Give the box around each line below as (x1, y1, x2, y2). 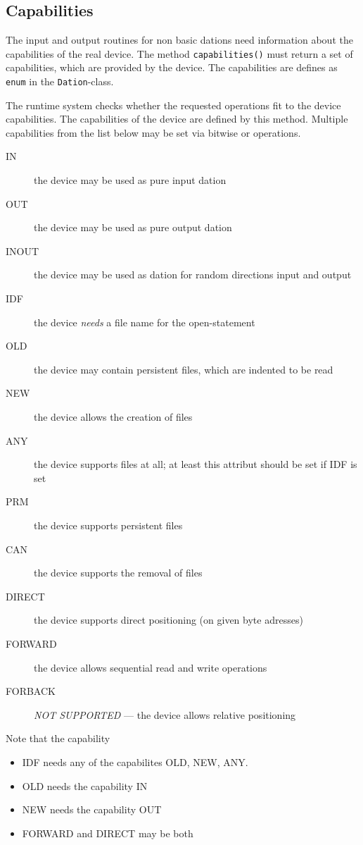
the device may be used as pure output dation (34, 220, 232, 235)
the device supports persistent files (34, 517, 183, 532)
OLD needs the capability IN (22, 778, 148, 793)
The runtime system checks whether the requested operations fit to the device (6, 97, 341, 112)
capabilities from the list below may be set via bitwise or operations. (6, 125, 301, 140)
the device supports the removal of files (34, 565, 203, 580)
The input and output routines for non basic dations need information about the (6, 32, 353, 47)
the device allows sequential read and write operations (34, 660, 267, 674)
